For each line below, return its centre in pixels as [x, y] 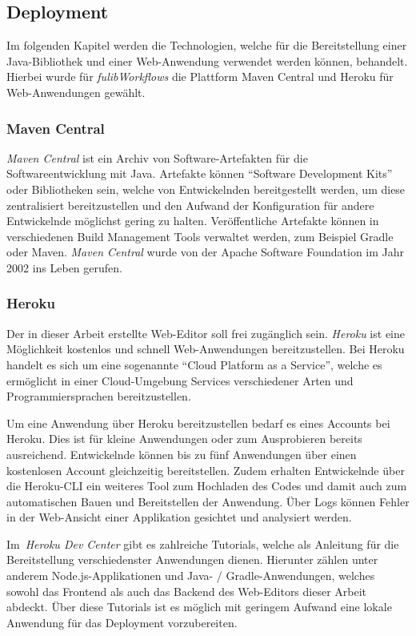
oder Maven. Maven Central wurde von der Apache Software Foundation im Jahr [206, 252]
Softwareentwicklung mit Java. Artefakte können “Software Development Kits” [200, 173]
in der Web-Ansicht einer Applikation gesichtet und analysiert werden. [179, 517]
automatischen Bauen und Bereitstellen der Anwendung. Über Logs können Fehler [208, 501]
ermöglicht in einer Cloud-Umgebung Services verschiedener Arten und [180, 380]
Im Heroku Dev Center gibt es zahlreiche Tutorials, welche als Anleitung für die [203, 543]
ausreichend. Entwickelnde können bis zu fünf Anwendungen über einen [182, 454]
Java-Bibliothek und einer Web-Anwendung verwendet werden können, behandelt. [207, 60]
